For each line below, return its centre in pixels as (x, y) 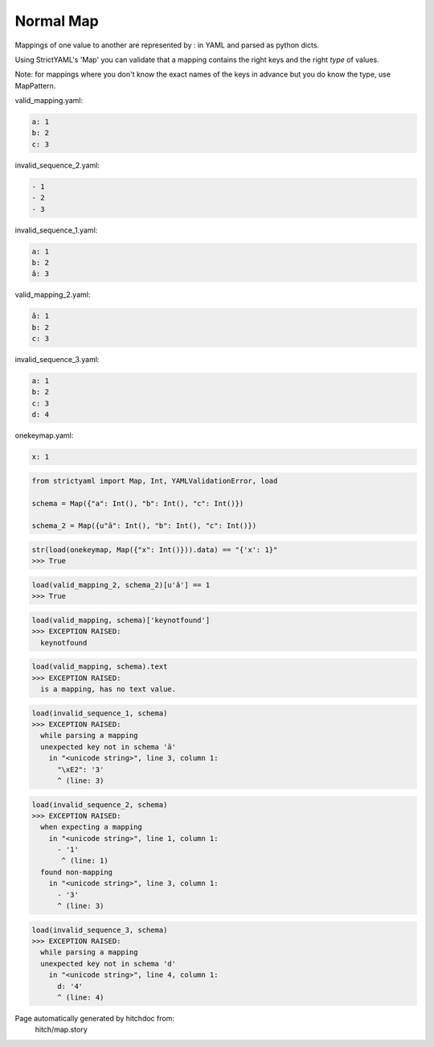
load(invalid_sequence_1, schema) (100, 713)
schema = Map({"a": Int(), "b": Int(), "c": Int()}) (138, 503)
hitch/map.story (61, 1029)
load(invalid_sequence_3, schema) (100, 930)
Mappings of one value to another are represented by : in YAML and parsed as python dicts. (167, 45)
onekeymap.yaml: (44, 435)
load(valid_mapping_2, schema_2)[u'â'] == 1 (121, 585)
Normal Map (57, 21)
